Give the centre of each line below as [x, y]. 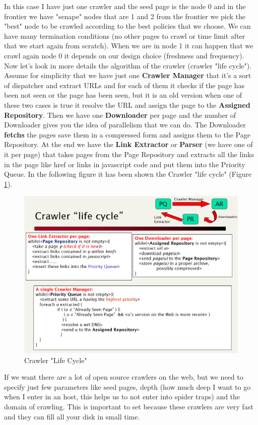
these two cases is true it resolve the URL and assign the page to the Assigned [127, 104]
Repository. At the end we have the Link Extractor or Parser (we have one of [128, 144]
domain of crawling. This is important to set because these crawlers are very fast [129, 407]
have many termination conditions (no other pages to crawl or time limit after [125, 36]
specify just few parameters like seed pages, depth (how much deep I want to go [127, 386]
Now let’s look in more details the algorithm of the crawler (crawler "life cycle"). [128, 65]
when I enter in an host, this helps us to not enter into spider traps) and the [122, 397]
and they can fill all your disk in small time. [72, 416]
